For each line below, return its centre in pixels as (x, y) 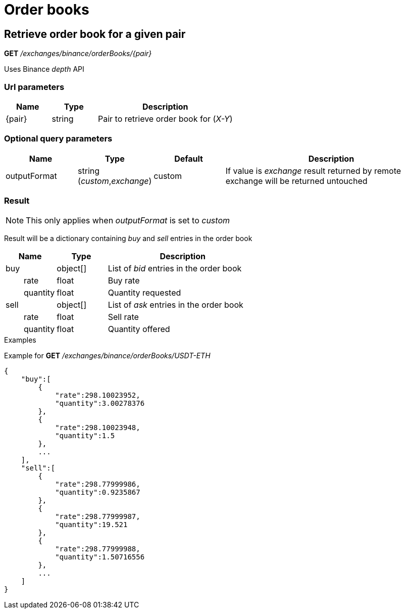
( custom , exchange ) (115, 181)
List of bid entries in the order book (175, 269)
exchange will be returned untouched (296, 181)
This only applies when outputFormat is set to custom (128, 221)
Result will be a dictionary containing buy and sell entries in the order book (128, 239)
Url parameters (34, 87)
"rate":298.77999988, (98, 549)
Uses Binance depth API (44, 69)
